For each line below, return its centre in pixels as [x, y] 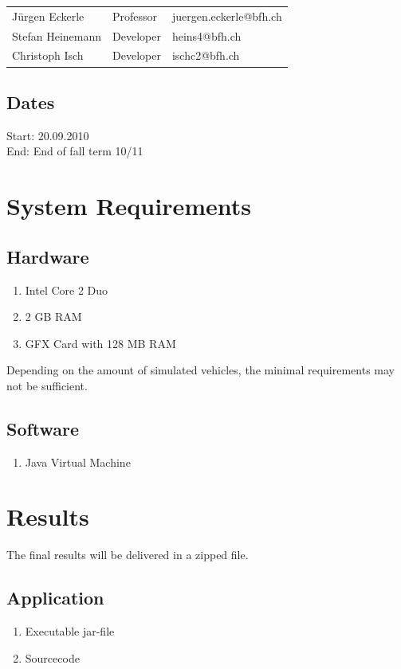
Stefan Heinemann [57, 35]
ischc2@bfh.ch [206, 55]
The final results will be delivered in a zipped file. [128, 555]
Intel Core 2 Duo [67, 290]
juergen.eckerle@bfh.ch [227, 16]
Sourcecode [52, 657]
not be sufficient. [47, 385]
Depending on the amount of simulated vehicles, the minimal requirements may [200, 370]
